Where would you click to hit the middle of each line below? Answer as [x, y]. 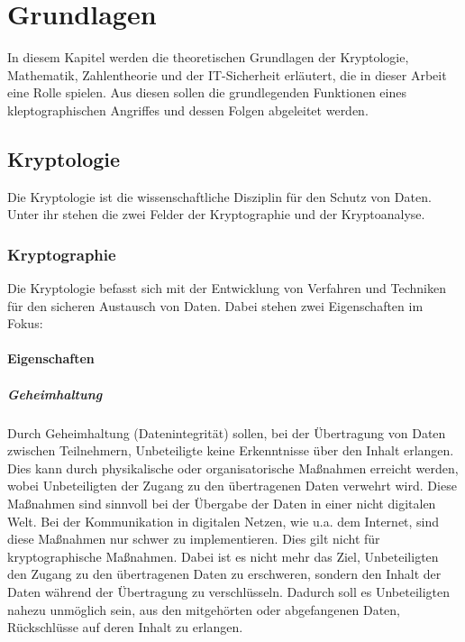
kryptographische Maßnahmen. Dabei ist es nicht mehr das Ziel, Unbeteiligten [223, 556]
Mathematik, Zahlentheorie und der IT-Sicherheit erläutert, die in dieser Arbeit [227, 74]
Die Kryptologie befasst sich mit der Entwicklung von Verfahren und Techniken [227, 288]
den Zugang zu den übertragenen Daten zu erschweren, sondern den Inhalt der [224, 574]
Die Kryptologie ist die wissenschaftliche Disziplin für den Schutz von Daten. [219, 196]
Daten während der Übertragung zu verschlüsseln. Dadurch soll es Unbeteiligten [229, 591]
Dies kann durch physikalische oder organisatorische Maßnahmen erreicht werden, [233, 468]
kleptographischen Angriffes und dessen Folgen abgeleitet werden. [188, 110]
